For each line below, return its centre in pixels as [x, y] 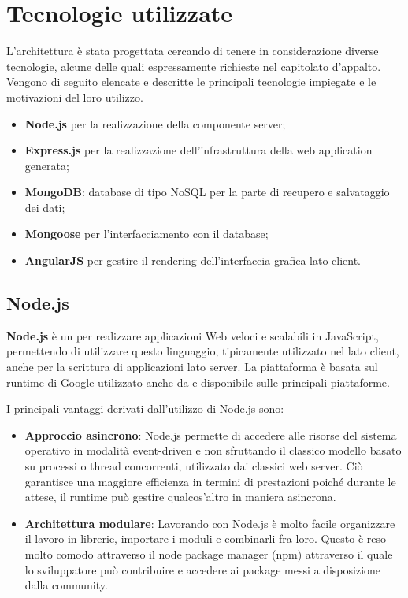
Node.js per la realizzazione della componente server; [155, 123]
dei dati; [45, 207]
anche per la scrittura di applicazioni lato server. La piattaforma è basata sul [192, 367]
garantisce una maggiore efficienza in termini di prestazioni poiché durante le [210, 481]
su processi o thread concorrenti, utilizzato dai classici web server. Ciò [194, 466]
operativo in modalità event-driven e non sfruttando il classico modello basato [213, 450]
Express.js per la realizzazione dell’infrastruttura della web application [198, 150]
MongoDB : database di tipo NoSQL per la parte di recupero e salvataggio [207, 192]
